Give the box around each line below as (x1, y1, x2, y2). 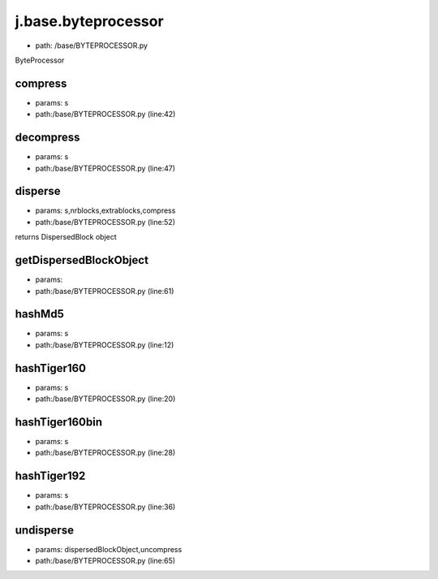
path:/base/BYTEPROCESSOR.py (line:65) (35, 556, 176, 565)
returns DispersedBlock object (15, 232, 117, 242)
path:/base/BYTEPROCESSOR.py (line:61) (35, 286, 174, 296)
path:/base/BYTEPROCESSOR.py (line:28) (35, 447, 176, 458)
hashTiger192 (15, 469, 86, 483)
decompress (15, 131, 80, 145)
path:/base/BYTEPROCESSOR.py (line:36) (35, 502, 176, 512)
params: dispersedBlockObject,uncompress (35, 544, 182, 554)
